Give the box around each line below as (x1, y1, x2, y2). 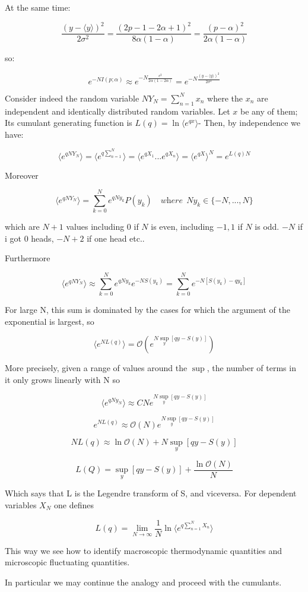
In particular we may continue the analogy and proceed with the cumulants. (5, 575, 282, 588)
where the (207, 91, 243, 104)
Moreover (5, 169, 39, 181)
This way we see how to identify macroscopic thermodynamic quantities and (5, 544, 282, 556)
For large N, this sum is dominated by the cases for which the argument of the (5, 303, 290, 316)
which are (5, 220, 40, 233)
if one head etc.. (87, 232, 145, 244)
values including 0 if (66, 220, 139, 233)
